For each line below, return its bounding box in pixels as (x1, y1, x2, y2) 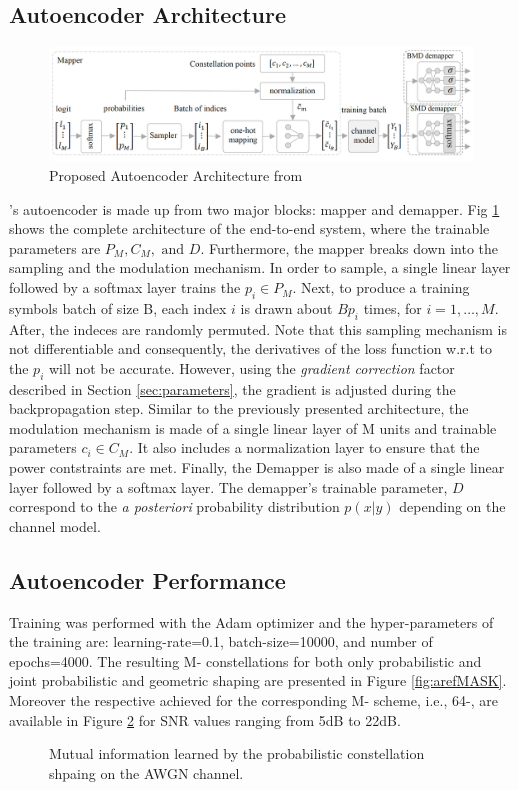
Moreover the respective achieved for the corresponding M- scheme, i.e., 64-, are (9, 689, 498, 710)
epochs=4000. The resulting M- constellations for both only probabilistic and (9, 650, 482, 671)
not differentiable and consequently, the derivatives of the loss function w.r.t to (9, 338, 493, 359)
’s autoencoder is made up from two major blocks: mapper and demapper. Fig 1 (9, 198, 500, 219)
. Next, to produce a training (292, 277, 470, 298)
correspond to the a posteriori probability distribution (9, 496, 340, 517)
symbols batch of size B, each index (9, 297, 227, 318)
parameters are (9, 237, 101, 258)
